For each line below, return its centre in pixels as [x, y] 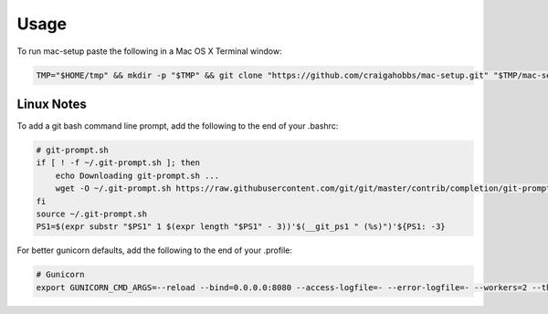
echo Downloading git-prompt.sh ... [137, 175]
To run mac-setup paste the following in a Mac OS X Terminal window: [149, 51]
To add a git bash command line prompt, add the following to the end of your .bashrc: [178, 126]
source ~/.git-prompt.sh [92, 214]
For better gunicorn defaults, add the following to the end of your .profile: [154, 250]
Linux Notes [52, 104]
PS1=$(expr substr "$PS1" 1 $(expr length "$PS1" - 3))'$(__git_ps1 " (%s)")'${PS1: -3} [241, 227]
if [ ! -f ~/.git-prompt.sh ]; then [118, 163]
